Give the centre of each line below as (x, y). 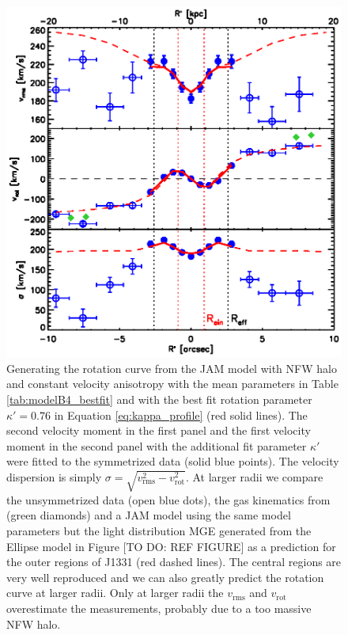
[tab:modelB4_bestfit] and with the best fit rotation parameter (159, 399)
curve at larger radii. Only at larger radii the (115, 593)
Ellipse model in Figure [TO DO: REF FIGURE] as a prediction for (171, 546)
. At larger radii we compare (254, 476)
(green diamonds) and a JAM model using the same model (149, 515)
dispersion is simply (54, 476)
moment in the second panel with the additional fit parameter (157, 445)
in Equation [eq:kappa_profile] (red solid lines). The (181, 414)
